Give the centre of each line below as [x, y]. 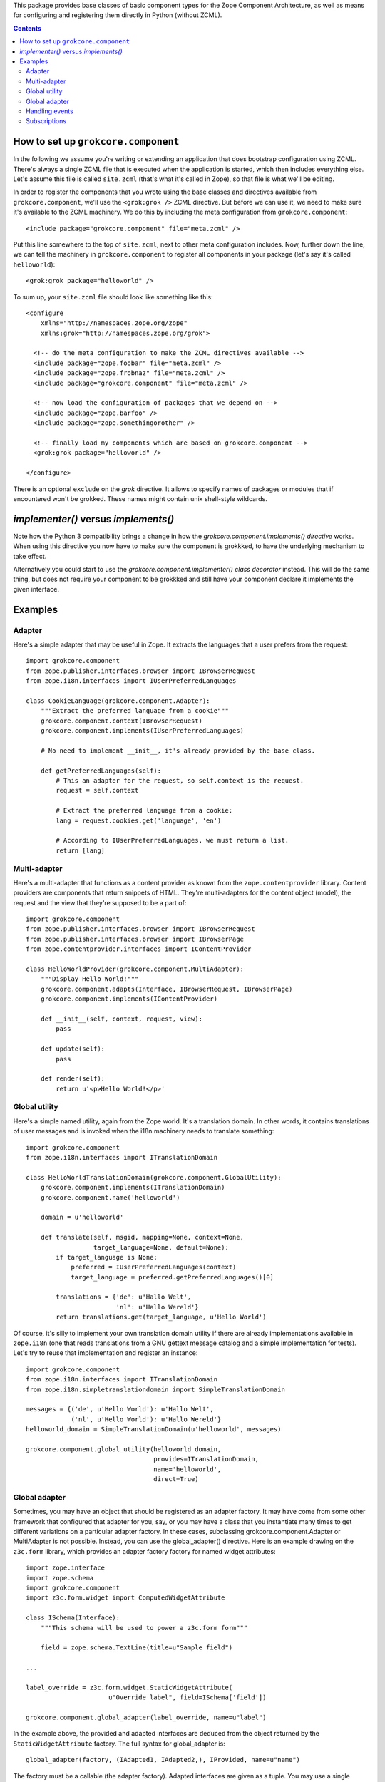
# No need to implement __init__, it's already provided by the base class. [178, 751]
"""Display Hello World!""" [89, 979]
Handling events [50, 111]
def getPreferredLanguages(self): [101, 771]
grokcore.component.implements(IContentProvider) [129, 999]
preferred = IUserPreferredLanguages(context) [154, 1267]
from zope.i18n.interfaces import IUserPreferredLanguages [131, 681]
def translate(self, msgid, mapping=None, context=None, [142, 1237]
